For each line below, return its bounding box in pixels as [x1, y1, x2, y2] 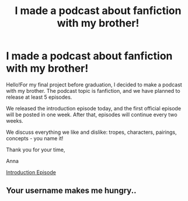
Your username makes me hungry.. [6, 186, 137, 196]
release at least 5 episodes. [6, 93, 72, 100]
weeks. [6, 117, 23, 124]
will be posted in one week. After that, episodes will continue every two [6, 111, 177, 118]
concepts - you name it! [6, 134, 64, 141]
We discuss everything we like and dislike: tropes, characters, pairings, [6, 129, 177, 136]
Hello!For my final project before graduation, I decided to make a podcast [6, 81, 182, 88]
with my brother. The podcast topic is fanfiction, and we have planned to [6, 87, 180, 94]
